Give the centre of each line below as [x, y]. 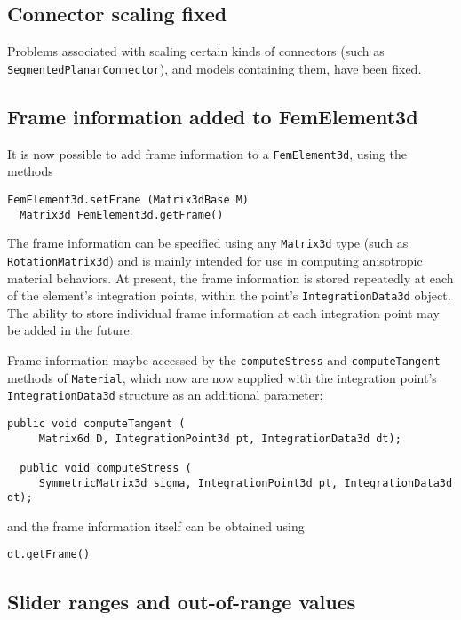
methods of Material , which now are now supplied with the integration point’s [222, 377]
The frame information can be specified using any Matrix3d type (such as [208, 243]
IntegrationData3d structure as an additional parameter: [165, 395]
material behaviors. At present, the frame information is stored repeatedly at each [230, 278]
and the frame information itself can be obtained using [156, 525]
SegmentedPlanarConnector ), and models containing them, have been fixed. [215, 68]
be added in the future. [70, 330]
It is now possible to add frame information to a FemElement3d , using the [207, 153]
